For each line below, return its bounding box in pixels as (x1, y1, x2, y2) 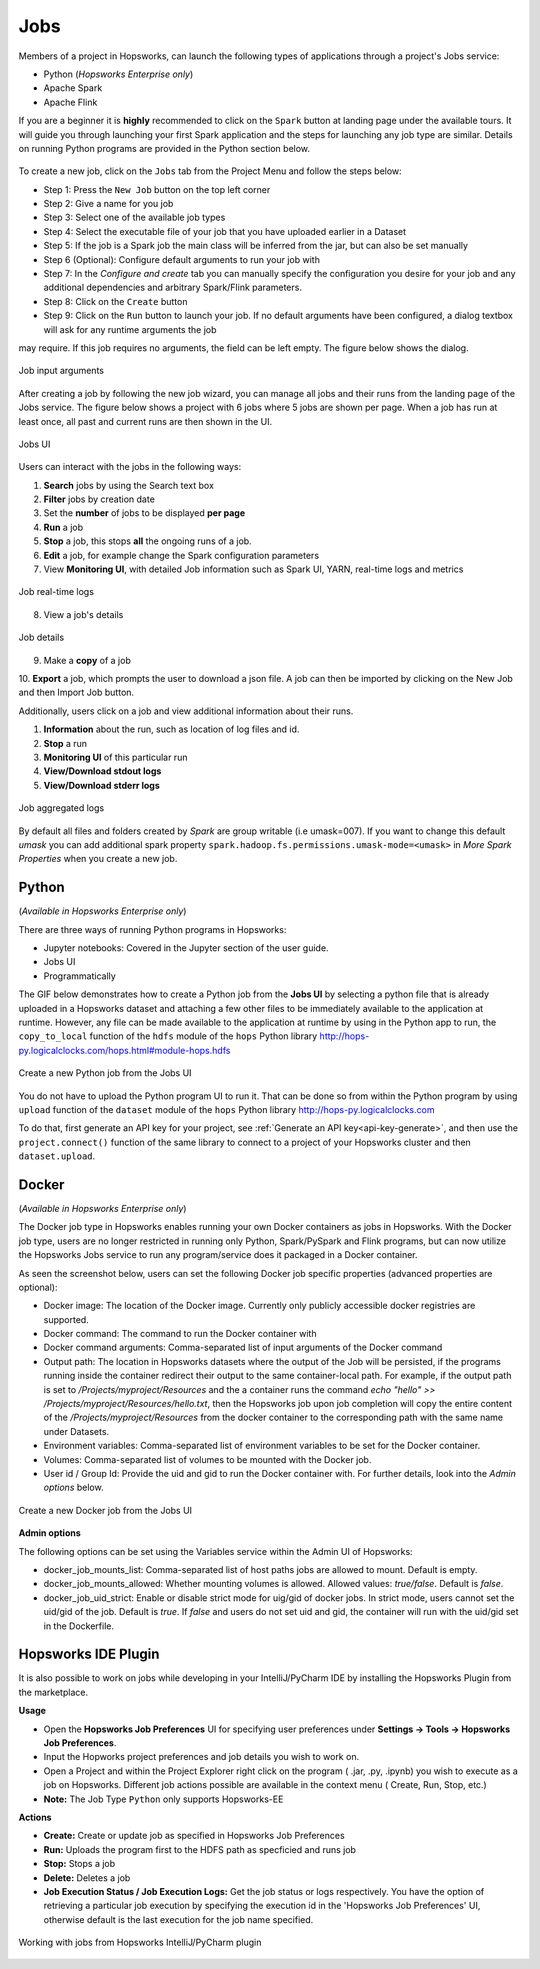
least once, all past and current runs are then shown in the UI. (18, 415, 273, 427)
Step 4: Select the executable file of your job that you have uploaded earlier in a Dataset (43, 225, 407, 237)
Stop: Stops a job (43, 1858, 116, 1870)
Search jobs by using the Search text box (43, 479, 215, 491)
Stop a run (43, 737, 88, 749)
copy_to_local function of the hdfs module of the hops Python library (18, 1030, 318, 1042)
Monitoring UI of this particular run (43, 751, 188, 763)
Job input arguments (18, 365, 105, 377)
